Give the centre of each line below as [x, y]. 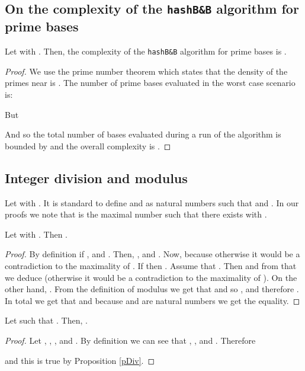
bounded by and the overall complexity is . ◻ [88, 145]
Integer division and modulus [96, 177]
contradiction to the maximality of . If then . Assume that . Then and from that [151, 265]
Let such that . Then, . [46, 320]
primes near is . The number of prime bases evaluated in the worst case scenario [150, 83]
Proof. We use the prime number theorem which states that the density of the [146, 71]
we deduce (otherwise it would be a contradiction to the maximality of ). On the [151, 277]
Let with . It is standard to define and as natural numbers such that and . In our [152, 202]
